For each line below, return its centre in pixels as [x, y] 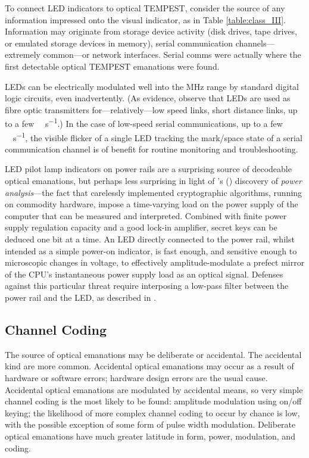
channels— [255, 43]
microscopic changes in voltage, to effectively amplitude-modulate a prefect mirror [155, 262]
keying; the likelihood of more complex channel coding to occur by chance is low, [152, 412]
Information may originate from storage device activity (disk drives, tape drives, [151, 31]
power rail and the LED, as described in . [81, 297]
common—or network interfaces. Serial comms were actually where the [172, 54]
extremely [23, 54]
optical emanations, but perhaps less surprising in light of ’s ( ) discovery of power [153, 181]
